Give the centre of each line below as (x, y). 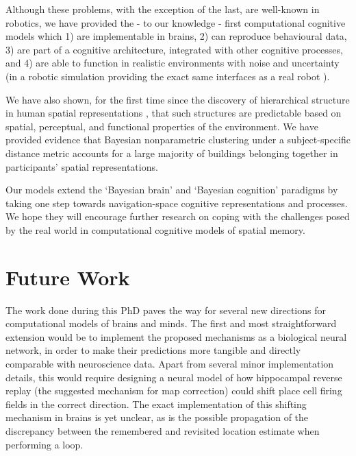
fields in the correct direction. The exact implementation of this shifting (156, 404)
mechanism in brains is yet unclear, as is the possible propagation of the (157, 417)
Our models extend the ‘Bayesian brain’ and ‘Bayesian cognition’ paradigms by (172, 190)
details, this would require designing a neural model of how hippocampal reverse (174, 377)
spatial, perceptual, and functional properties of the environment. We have (162, 126)
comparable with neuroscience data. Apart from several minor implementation (170, 363)
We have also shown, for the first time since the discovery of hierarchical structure (178, 99)
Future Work (68, 277)
